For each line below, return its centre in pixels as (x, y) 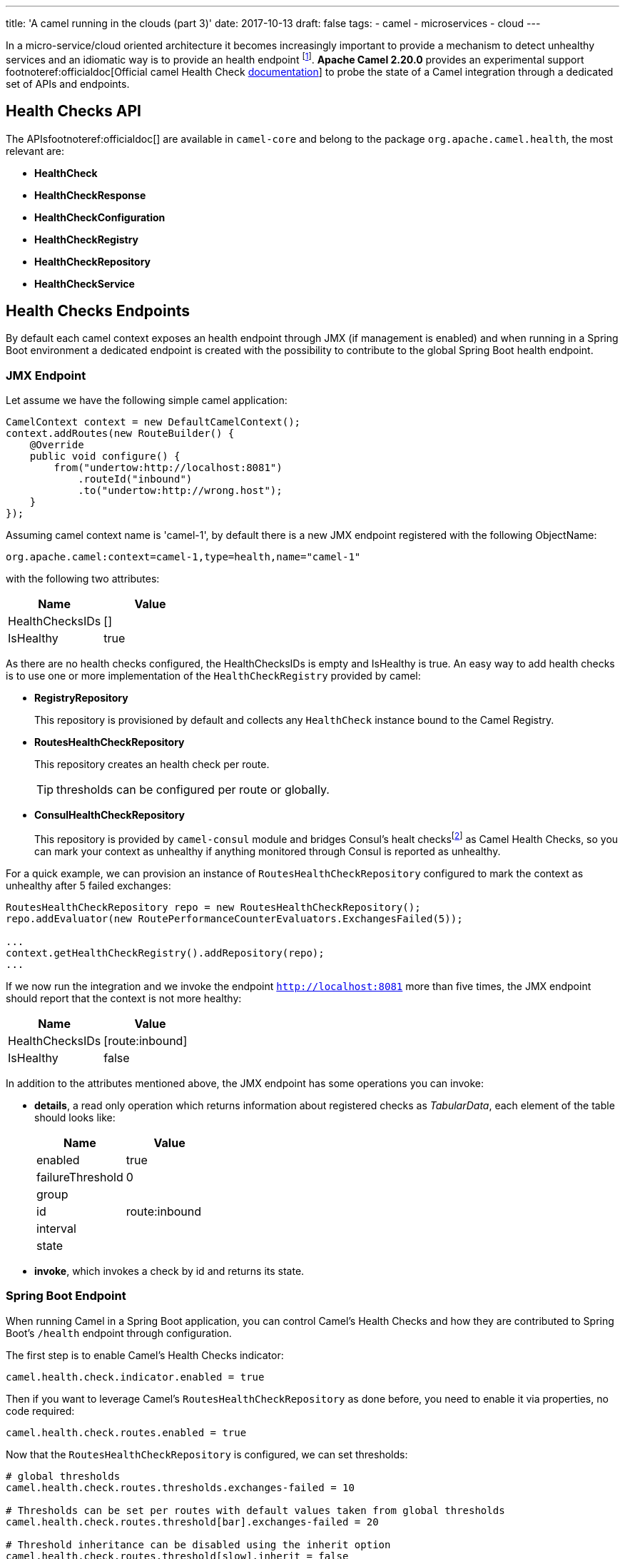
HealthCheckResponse (90, 195)
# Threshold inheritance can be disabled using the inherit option (198, 1544)
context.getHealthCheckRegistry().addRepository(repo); (165, 953)
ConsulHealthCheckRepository (110, 815)
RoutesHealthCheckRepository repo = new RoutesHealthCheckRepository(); (213, 907)
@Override (57, 445)
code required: (40, 1411)
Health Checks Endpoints (98, 311)
